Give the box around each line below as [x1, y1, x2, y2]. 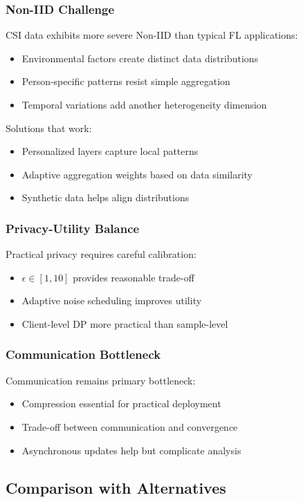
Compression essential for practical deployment [21, 396, 221, 411]
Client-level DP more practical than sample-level [21, 316, 228, 331]
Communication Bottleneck [6, 346, 161, 363]
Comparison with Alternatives [6, 476, 226, 498]
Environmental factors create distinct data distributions [21, 50, 259, 65]
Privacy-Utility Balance [6, 219, 140, 236]
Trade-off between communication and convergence [21, 419, 238, 434]
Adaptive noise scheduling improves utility [21, 293, 202, 308]
